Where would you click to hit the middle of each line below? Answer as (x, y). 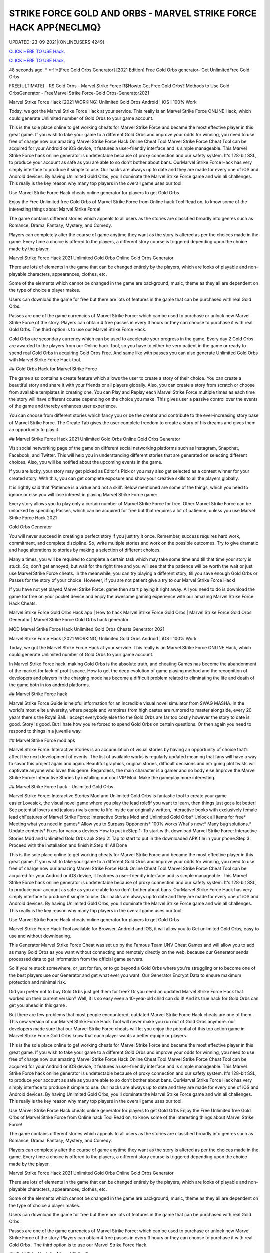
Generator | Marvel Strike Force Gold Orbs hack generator (69, 619)
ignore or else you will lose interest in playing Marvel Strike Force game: (83, 494)
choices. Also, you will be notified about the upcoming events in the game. (86, 462)
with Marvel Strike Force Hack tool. (45, 360)
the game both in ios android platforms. (50, 685)
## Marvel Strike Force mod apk (42, 740)
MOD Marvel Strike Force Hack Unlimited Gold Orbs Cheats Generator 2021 (87, 629)
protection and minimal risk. (38, 982)
